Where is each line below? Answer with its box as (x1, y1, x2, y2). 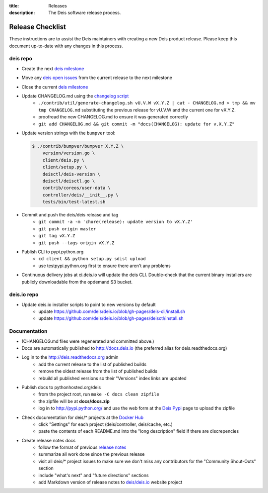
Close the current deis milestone (21, 84, 88, 90)
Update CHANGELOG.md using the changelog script (21, 93, 129, 99)
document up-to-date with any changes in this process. (9, 43, 124, 49)
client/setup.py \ (42, 164, 87, 170)
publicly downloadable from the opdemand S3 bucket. (21, 279, 133, 285)
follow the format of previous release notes (38, 444, 127, 450)
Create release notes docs (21, 437, 76, 443)
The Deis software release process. (48, 10, 121, 16)
